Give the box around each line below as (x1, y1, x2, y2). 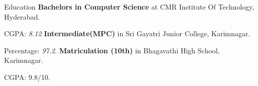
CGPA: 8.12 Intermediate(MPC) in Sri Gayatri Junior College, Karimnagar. (4, 28, 250, 39)
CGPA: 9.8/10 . (4, 71, 50, 82)
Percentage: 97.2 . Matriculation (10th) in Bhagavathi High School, (4, 45, 220, 55)
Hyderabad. (4, 11, 40, 22)
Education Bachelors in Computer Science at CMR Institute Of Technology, (4, 2, 254, 12)
